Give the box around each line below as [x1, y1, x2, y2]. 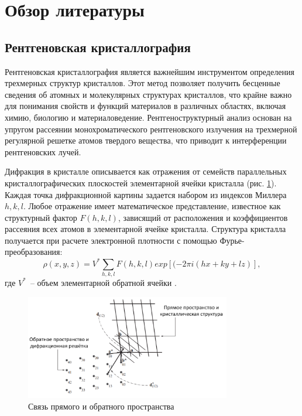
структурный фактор [5, 211, 77, 223]
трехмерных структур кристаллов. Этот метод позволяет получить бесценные [5, 77, 280, 89]
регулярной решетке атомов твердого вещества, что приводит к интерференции [5, 134, 287, 146]
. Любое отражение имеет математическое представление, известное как [23, 200, 281, 212]
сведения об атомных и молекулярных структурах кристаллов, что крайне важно [5, 88, 292, 100]
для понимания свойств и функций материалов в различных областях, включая [5, 100, 286, 112]
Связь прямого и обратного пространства [28, 400, 174, 412]
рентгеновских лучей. [5, 145, 81, 158]
